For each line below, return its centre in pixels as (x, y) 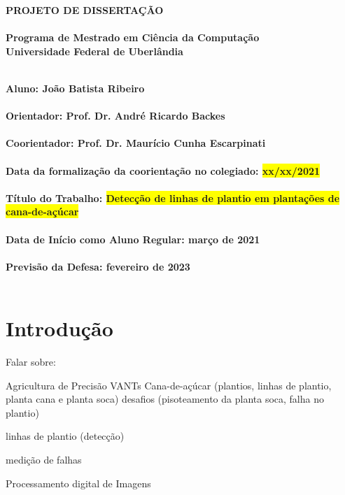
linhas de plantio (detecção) (65, 436)
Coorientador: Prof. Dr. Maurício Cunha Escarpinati (136, 143)
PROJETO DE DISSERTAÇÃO (85, 10)
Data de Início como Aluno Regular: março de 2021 (133, 239)
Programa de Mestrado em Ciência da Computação (133, 37)
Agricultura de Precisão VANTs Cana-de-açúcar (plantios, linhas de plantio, (169, 385)
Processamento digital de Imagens (78, 483)
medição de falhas (44, 459)
